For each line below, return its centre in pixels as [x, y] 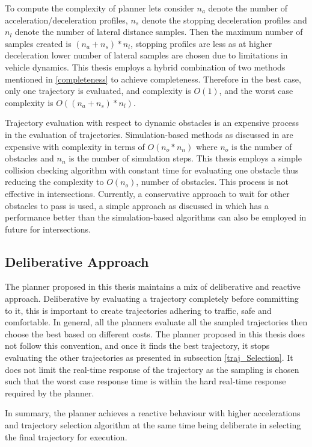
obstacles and [29, 158]
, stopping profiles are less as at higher [201, 43]
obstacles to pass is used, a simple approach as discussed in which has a [137, 205]
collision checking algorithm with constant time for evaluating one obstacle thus [152, 170]
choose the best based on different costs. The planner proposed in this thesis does [155, 333]
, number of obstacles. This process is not [213, 182]
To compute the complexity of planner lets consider [99, 8]
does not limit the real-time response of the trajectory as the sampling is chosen [152, 369]
